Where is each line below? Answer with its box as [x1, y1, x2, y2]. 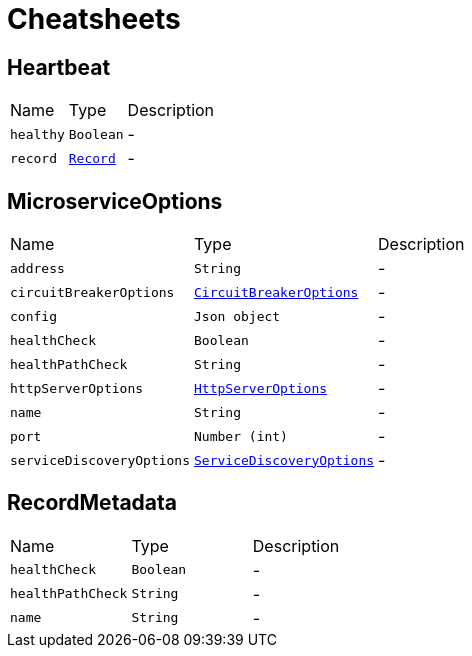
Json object [194, 308, 281, 324]
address [10, 260, 65, 276]
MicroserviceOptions [7, 188, 223, 214]
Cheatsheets [7, 2, 181, 36]
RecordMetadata [7, 490, 178, 516]
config [10, 308, 57, 324]
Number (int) [194, 428, 288, 444]
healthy [10, 126, 65, 142]
